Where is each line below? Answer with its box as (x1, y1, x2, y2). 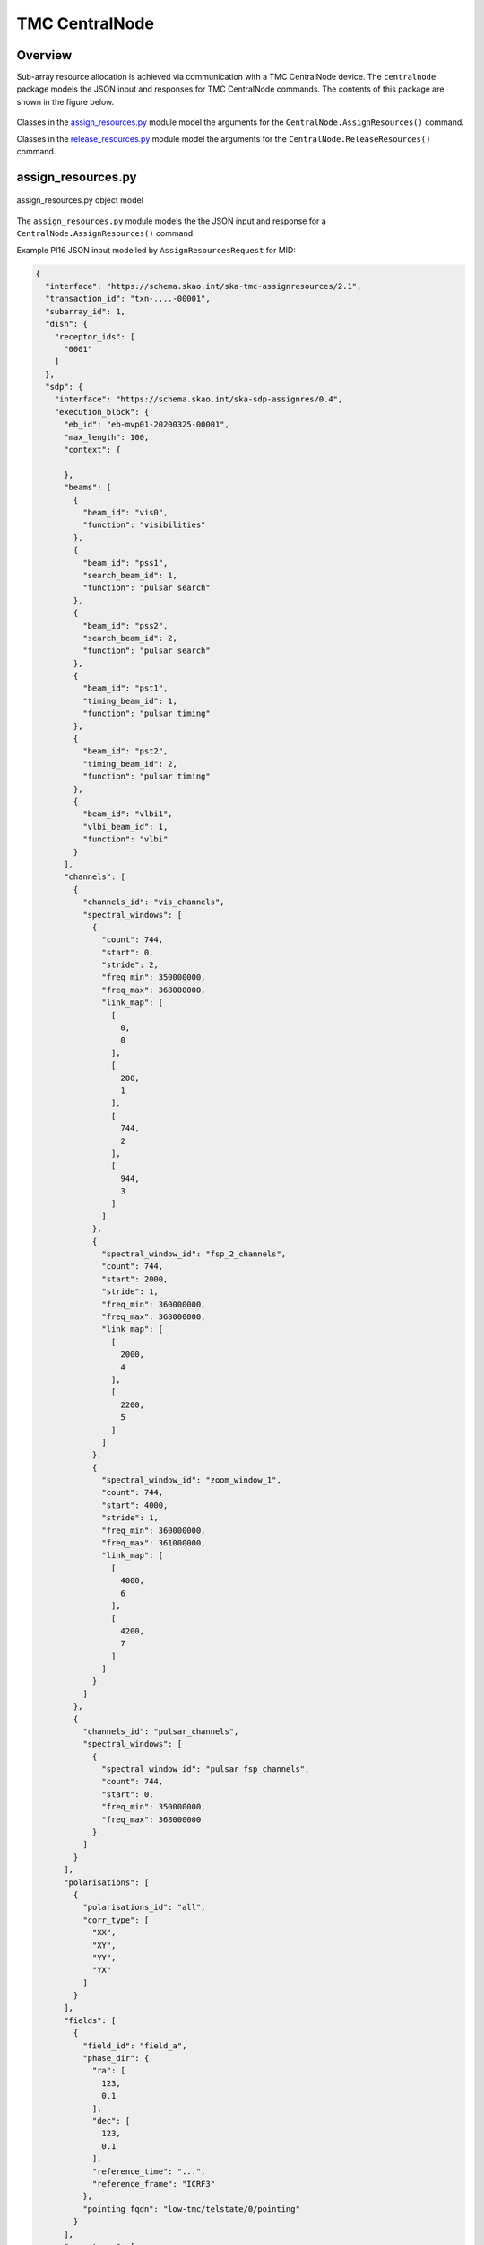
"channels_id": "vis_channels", (82, 897, 225, 907)
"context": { (64, 445, 121, 455)
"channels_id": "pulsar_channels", (82, 1726, 239, 1737)
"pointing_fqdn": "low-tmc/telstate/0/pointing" (82, 2204, 300, 2214)
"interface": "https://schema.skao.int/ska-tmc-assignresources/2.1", (45, 281, 362, 291)
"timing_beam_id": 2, (82, 759, 178, 769)
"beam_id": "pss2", (82, 621, 169, 630)
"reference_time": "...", (91, 2166, 206, 2177)
